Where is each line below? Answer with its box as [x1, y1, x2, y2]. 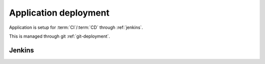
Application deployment [9, 7, 110, 18]
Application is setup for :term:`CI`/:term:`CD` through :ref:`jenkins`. [9, 24, 143, 30]
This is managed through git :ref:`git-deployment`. [9, 33, 110, 39]
